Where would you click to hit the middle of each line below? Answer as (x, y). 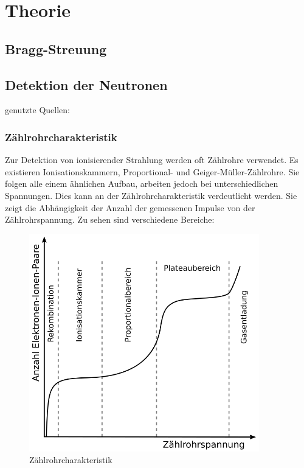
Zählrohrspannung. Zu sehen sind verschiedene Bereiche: (110, 219)
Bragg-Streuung (56, 48)
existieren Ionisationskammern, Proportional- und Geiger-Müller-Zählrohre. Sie (152, 171)
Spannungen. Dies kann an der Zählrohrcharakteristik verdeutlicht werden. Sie (151, 195)
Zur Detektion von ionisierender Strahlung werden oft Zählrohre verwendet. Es (152, 160)
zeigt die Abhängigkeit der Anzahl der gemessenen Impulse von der (130, 207)
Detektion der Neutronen (86, 84)
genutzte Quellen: (37, 110)
